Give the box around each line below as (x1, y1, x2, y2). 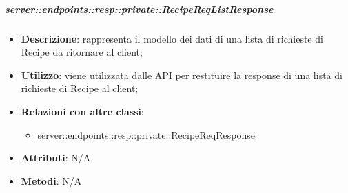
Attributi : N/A (21, 150, 91, 165)
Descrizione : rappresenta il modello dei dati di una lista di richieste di (21, 31, 323, 45)
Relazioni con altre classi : (21, 104, 144, 118)
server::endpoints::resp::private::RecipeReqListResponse (5, 1, 274, 16)
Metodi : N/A (21, 173, 82, 188)
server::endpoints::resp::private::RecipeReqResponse (37, 127, 255, 141)
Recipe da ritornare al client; (21, 45, 143, 59)
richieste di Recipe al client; (21, 81, 139, 95)
